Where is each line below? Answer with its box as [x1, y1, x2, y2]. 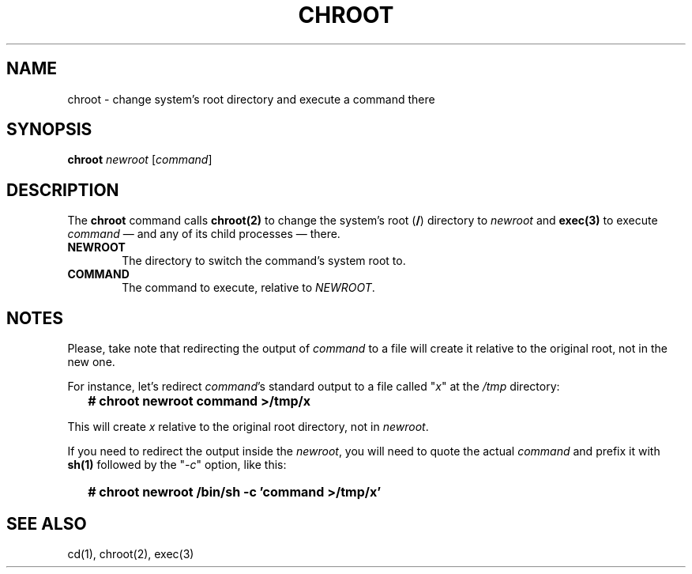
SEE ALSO [6, 513, 87, 534]
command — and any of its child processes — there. [67, 227, 340, 241]
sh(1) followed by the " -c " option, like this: [67, 458, 287, 472]
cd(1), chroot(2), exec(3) [67, 546, 194, 561]
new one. [67, 355, 115, 369]
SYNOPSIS [6, 119, 92, 140]
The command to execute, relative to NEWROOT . [122, 281, 375, 295]
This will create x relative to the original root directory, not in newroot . [67, 420, 429, 434]
